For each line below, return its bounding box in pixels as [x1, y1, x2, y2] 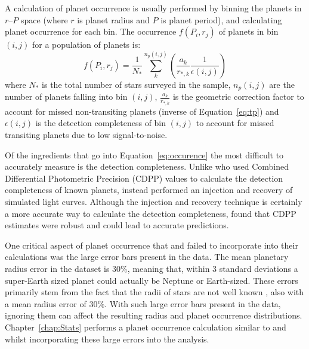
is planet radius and [77, 13, 150, 26]
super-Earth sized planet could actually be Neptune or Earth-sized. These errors [5, 274, 298, 286]
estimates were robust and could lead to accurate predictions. [5, 219, 229, 231]
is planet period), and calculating [160, 13, 282, 26]
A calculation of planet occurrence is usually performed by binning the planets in [5, 2, 302, 14]
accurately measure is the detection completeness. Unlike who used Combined [5, 160, 289, 173]
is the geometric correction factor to [172, 90, 304, 103]
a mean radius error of [5, 297, 86, 310]
